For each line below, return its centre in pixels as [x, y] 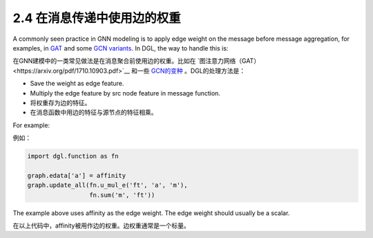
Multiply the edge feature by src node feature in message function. [125, 93]
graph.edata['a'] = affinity [77, 175]
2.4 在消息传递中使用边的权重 [97, 18]
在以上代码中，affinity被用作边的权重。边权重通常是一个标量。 [101, 226]
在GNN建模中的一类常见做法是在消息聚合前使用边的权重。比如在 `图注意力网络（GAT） [136, 61]
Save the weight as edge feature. [77, 84]
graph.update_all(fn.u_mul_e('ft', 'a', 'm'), [107, 185]
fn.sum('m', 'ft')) [122, 195]
